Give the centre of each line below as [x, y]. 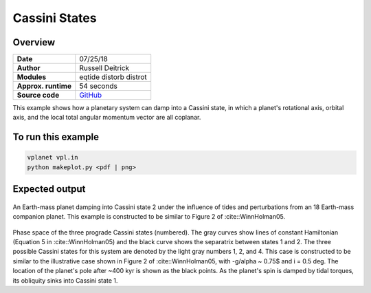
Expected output [49, 189]
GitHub [91, 95]
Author [29, 68]
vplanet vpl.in [53, 158]
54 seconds [99, 86]
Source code [38, 95]
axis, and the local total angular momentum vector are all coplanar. [107, 118]
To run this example [56, 137]
